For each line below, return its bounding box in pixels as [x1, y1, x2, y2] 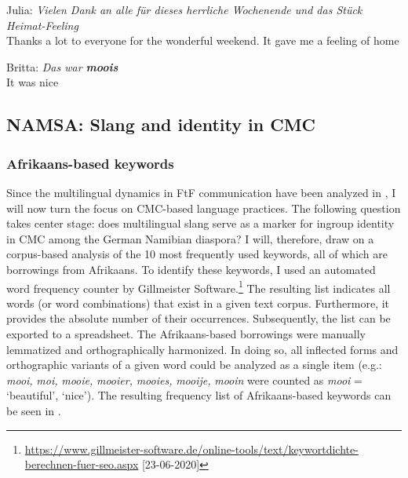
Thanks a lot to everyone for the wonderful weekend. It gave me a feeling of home [6, 32, 399, 49]
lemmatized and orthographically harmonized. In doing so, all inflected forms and [6, 341, 399, 357]
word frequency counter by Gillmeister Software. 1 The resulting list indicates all [6, 277, 391, 296]
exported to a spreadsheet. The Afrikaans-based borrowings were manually [6, 325, 366, 341]
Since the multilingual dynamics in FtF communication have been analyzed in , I [6, 184, 396, 200]
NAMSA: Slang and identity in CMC [6, 112, 316, 137]
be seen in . [6, 402, 61, 418]
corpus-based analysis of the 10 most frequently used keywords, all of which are [6, 246, 388, 262]
